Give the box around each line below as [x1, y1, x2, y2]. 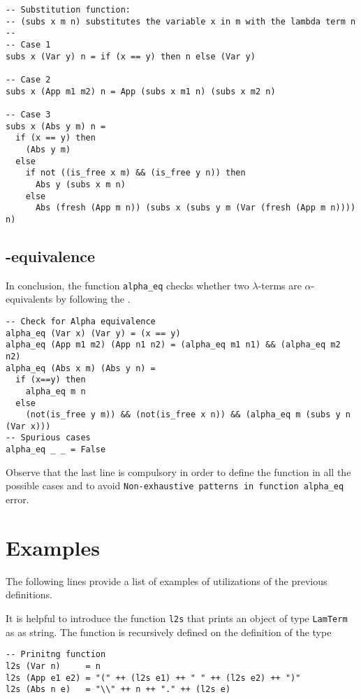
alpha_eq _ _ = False [6, 445, 106, 455]
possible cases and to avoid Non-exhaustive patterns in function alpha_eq [6, 478, 344, 493]
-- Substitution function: [6, 5, 131, 15]
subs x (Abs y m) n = [6, 121, 106, 131]
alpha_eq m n [25, 386, 86, 396]
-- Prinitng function [6, 649, 106, 660]
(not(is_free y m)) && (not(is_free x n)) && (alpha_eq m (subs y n [25, 410, 351, 420]
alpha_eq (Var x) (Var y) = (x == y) [6, 328, 181, 338]
